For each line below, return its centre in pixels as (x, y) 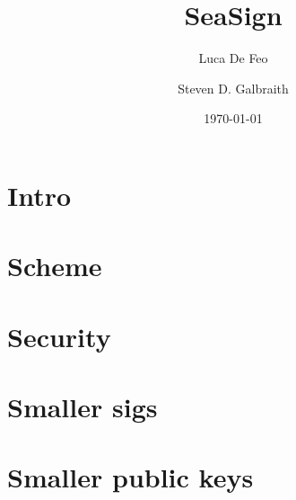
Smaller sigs (83, 407)
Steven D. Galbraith (233, 88)
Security (59, 336)
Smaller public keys (131, 477)
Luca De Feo (233, 58)
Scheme (55, 266)
